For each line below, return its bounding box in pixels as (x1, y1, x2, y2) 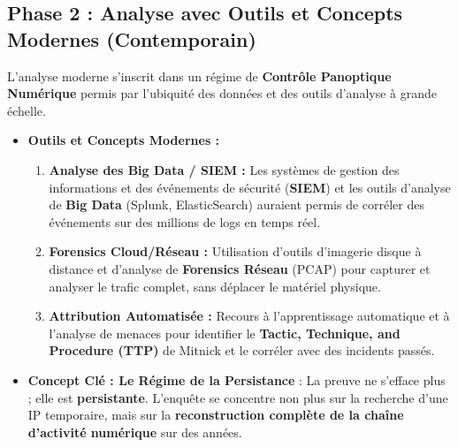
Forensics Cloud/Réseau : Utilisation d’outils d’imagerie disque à (49, 242, 422, 261)
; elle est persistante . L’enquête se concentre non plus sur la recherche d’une (27, 388, 448, 406)
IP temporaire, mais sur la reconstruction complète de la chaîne (27, 405, 404, 424)
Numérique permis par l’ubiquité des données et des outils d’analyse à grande (7, 84, 438, 102)
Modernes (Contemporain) (7, 25, 256, 52)
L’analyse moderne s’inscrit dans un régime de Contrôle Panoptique (7, 66, 392, 85)
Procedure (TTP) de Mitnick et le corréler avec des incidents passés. (49, 341, 435, 360)
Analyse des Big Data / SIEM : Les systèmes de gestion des (49, 160, 400, 178)
